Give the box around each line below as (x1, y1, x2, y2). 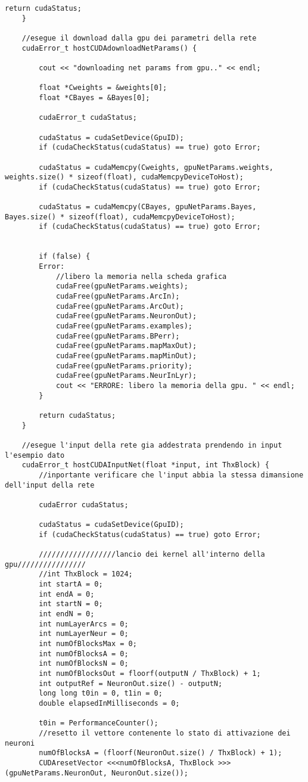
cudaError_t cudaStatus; (39, 113, 137, 122)
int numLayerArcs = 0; (39, 619, 129, 628)
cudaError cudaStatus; (39, 500, 129, 509)
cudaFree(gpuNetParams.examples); (55, 322, 192, 330)
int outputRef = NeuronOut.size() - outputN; (39, 679, 223, 688)
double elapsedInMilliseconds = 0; (39, 699, 180, 707)
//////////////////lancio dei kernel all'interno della (39, 550, 265, 559)
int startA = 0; (39, 580, 103, 589)
